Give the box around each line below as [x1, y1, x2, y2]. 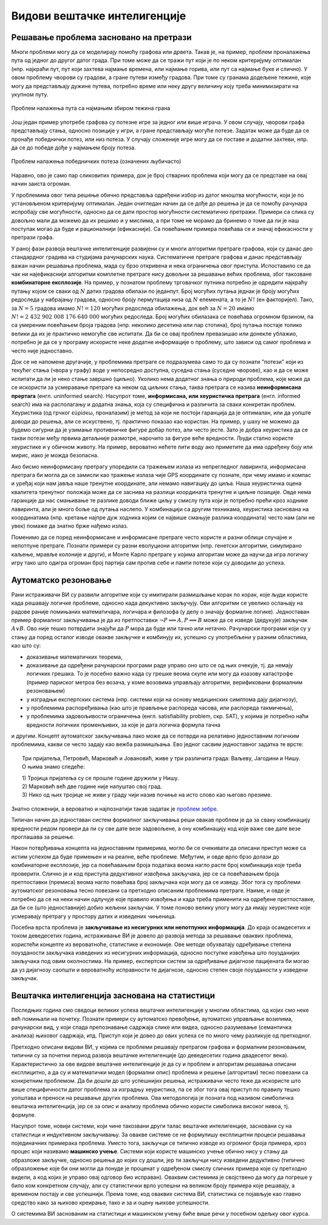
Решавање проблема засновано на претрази [11, 32, 192, 43]
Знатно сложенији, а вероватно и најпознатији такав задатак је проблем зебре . [11, 805, 219, 812]
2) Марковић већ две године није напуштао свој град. [22, 783, 162, 790]
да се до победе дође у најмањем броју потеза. [11, 143, 136, 151]
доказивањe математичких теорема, [26, 653, 123, 661]
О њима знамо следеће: [22, 763, 85, 770]
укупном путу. [11, 91, 49, 98]
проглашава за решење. [11, 833, 75, 840]
